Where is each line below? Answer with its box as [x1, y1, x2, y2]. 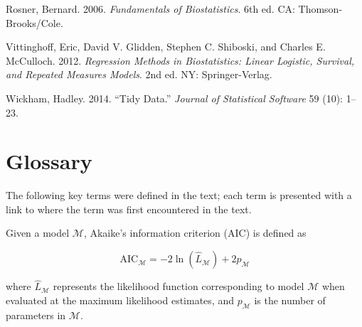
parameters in [6, 307, 66, 322]
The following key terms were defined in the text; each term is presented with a [6, 188, 352, 203]
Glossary [6, 146, 92, 176]
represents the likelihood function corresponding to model [53, 279, 304, 294]
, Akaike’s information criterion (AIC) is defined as [83, 225, 307, 240]
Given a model [6, 225, 70, 240]
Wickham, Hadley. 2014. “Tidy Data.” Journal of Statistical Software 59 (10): [6, 90, 343, 105]
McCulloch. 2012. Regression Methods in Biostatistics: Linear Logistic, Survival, [6, 53, 355, 68]
